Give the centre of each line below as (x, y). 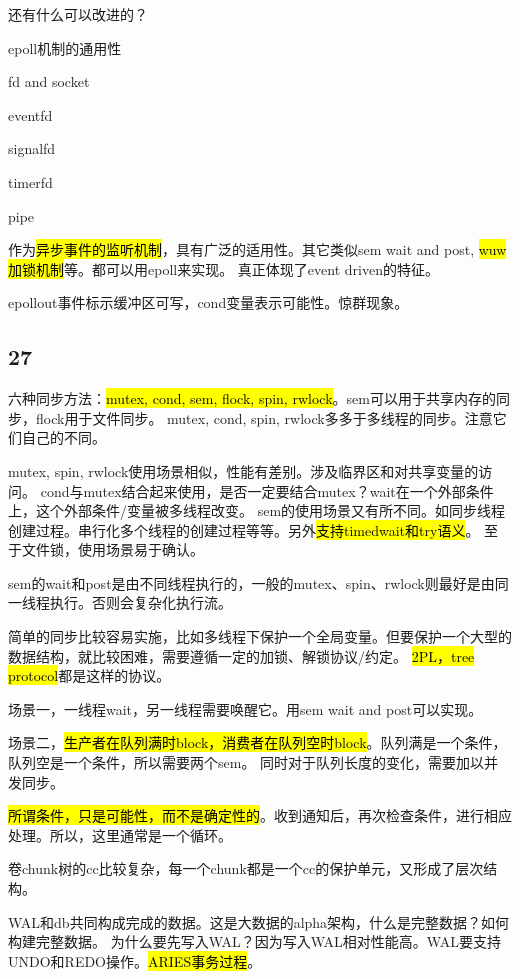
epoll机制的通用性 (65, 47)
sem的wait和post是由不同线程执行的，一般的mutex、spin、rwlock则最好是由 (251, 582)
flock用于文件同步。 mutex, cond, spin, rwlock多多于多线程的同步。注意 (264, 417)
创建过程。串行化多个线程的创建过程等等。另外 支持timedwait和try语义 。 (244, 529)
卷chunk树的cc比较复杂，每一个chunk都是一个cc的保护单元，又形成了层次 (246, 868)
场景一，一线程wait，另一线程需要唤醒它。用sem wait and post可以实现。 (245, 708)
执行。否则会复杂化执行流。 (140, 602)
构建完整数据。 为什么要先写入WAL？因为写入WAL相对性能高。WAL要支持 (254, 941)
